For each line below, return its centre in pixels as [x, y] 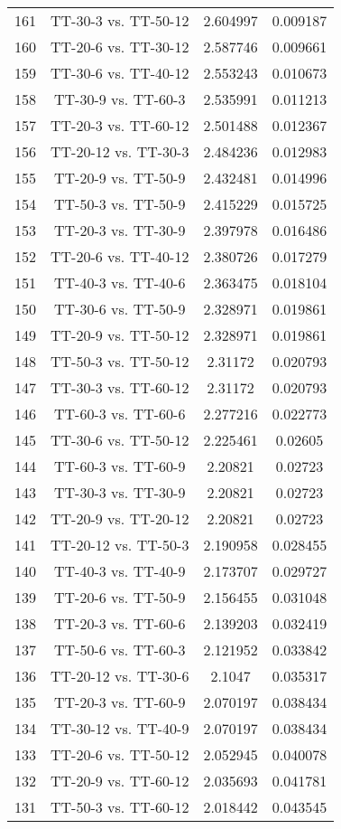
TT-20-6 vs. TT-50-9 [120, 597]
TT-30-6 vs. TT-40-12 [120, 73]
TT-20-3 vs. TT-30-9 [120, 230]
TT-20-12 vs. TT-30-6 [120, 676]
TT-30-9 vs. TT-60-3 [120, 99]
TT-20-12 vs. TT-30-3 [120, 151]
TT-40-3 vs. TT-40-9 [120, 571]
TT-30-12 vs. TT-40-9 [120, 728]
